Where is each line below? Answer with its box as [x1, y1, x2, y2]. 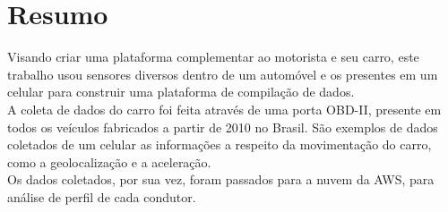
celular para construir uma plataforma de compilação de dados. [7, 82, 355, 101]
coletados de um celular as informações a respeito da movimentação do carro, [7, 135, 432, 154]
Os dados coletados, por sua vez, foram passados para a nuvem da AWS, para [7, 170, 435, 189]
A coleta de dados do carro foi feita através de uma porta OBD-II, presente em [7, 99, 442, 118]
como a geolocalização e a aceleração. [7, 152, 211, 171]
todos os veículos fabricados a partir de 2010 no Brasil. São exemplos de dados [7, 117, 438, 136]
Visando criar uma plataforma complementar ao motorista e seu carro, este [7, 47, 419, 66]
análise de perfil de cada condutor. [7, 187, 196, 206]
